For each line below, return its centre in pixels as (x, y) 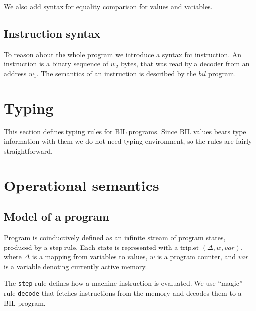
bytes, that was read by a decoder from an (185, 64)
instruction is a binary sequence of (56, 64)
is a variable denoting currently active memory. (76, 266)
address (15, 73)
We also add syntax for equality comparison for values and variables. (108, 6)
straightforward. (28, 151)
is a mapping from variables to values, (90, 257)
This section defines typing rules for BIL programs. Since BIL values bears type (125, 131)
